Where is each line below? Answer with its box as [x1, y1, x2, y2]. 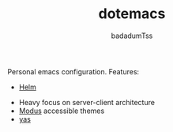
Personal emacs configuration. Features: [7, 66, 140, 76]
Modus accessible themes [18, 106, 105, 115]
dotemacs [98, 5, 166, 23]
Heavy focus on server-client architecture [18, 97, 156, 107]
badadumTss [111, 31, 153, 40]
